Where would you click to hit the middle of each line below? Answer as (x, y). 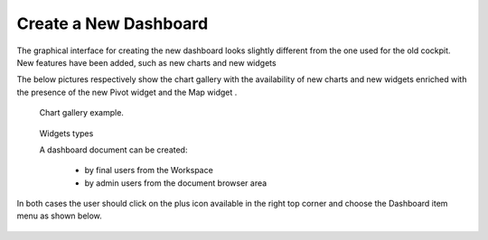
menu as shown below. (60, 216)
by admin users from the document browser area (176, 183)
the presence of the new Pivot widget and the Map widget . (127, 92)
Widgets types (66, 133)
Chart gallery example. (81, 113)
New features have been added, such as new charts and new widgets (146, 62)
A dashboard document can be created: (113, 150)
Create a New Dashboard (113, 23)
